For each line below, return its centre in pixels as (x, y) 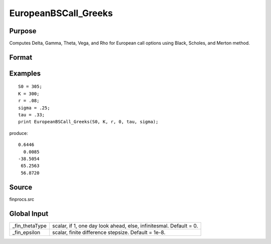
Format (21, 57)
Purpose (23, 31)
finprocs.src (22, 199)
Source (21, 187)
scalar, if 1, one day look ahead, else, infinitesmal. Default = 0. (125, 225)
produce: (19, 133)
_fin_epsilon (26, 232)
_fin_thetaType (30, 225)
